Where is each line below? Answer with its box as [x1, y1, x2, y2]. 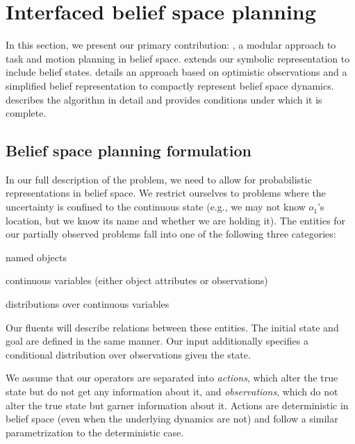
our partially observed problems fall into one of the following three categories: [6, 227, 336, 241]
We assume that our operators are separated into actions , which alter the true [6, 370, 338, 385]
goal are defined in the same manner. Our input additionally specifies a [6, 334, 308, 348]
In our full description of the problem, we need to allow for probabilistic [6, 172, 312, 186]
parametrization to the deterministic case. [6, 425, 184, 439]
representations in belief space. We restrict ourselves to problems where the [6, 186, 326, 200]
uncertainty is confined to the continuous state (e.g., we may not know [6, 199, 306, 214]
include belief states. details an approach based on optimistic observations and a [6, 65, 347, 79]
